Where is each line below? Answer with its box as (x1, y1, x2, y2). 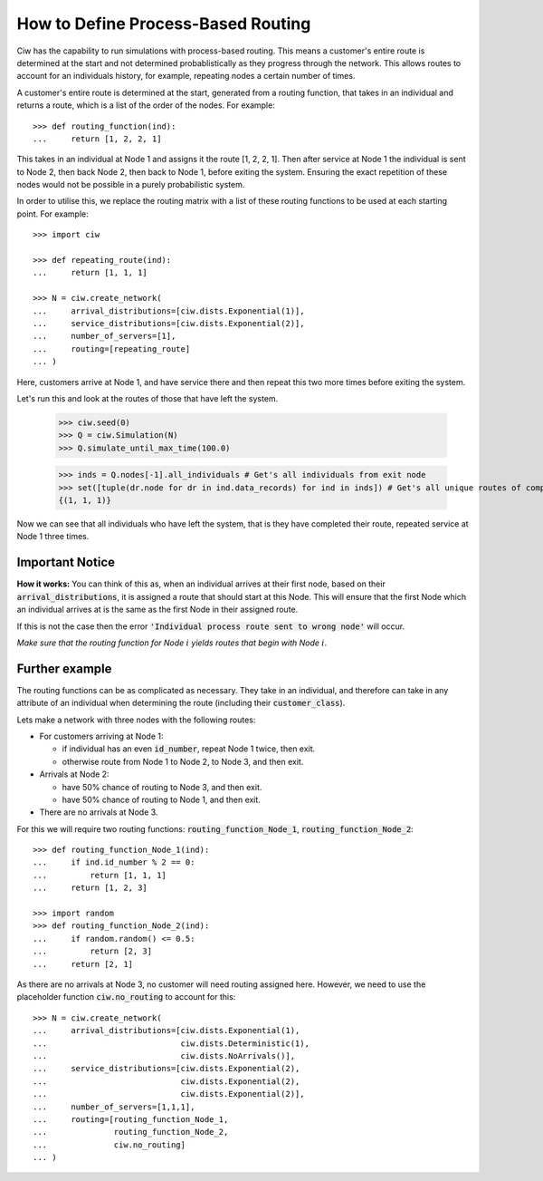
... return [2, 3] (33, 946, 153, 956)
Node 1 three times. (16, 531, 90, 542)
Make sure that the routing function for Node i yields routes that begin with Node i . (16, 637, 328, 648)
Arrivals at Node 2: (39, 769, 110, 779)
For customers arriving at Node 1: (39, 731, 164, 741)
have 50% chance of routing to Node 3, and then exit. (62, 781, 262, 792)
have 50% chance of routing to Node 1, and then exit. (62, 794, 262, 805)
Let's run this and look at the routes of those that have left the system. (16, 392, 279, 403)
